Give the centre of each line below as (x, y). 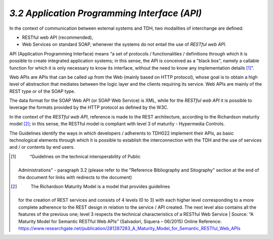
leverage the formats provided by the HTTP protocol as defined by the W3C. (89, 107)
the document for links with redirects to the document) (75, 177)
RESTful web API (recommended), (58, 37)
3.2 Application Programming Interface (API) (106, 13)
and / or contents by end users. (42, 147)
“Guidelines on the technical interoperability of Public (85, 156)
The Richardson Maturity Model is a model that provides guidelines (100, 186)
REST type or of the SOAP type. (42, 91)
